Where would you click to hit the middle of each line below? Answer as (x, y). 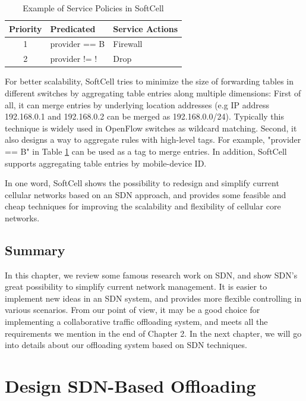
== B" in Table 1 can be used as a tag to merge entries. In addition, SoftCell (146, 151)
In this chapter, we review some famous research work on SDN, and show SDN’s (151, 275)
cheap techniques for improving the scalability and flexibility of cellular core (143, 206)
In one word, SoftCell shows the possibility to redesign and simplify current (142, 183)
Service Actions (146, 28)
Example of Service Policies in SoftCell (93, 8)
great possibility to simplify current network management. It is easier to (136, 286)
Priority (26, 28)
